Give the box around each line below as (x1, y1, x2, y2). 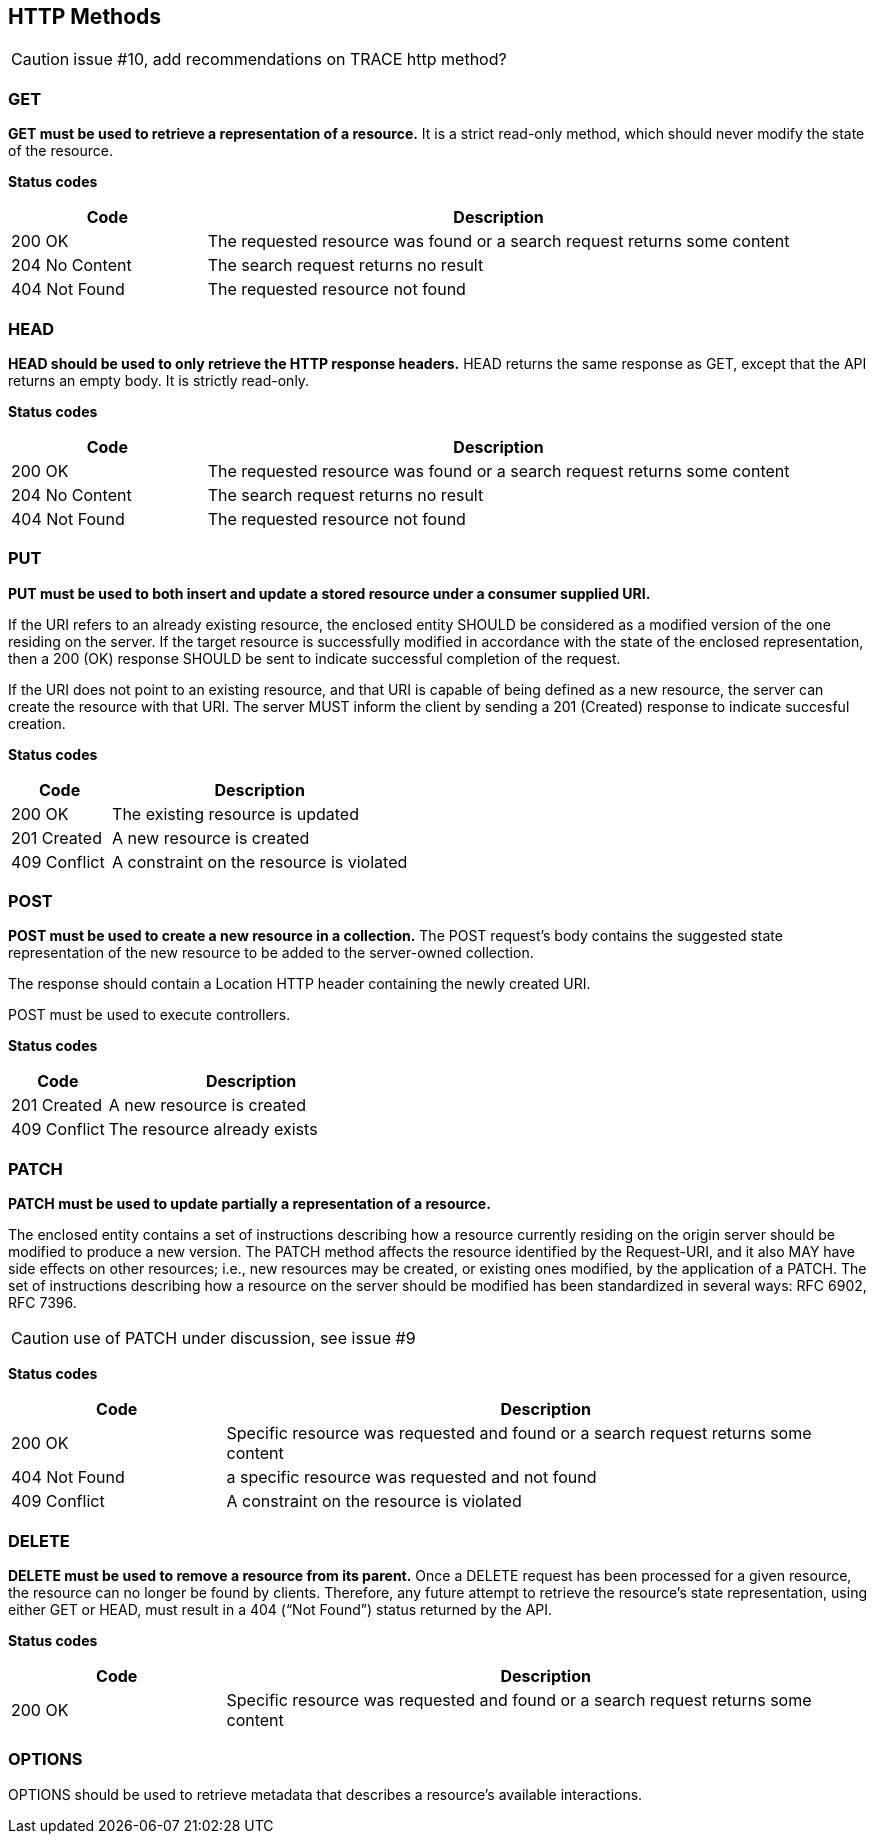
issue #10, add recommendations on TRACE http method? (73, 49, 507, 70)
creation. (8, 714, 66, 732)
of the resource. (8, 142, 113, 160)
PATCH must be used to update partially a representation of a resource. (8, 1195, 491, 1213)
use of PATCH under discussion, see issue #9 (73, 1328, 416, 1349)
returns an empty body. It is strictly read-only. (8, 371, 310, 389)
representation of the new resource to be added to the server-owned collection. (8, 944, 534, 962)
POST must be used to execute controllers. (8, 1006, 291, 1024)
